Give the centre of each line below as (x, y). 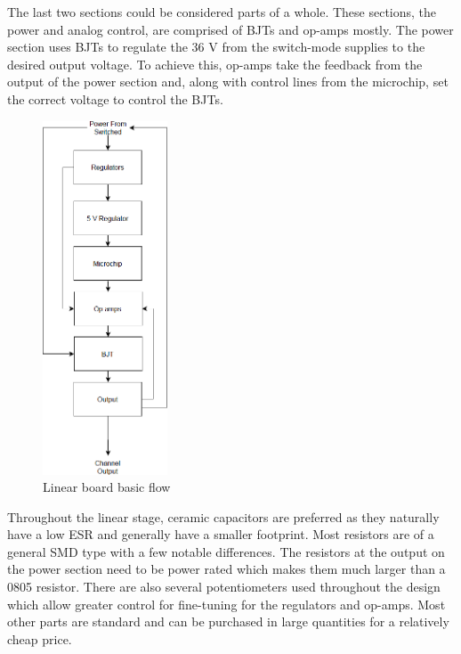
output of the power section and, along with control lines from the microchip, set (228, 82)
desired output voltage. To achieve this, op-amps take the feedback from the (215, 64)
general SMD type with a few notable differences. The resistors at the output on (226, 551)
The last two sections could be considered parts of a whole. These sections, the (222, 12)
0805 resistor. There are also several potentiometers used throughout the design (224, 587)
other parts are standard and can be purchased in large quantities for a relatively (228, 621)
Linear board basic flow (107, 487)
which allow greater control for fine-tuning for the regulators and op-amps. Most (226, 604)
